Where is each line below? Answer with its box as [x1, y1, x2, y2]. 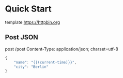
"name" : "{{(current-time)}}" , [14, 60, 77, 65]
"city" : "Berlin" [14, 64, 49, 69]
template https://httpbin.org [5, 19, 61, 25]
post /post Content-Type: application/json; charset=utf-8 [5, 46, 119, 52]
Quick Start [5, 3, 52, 14]
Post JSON [5, 33, 38, 41]
